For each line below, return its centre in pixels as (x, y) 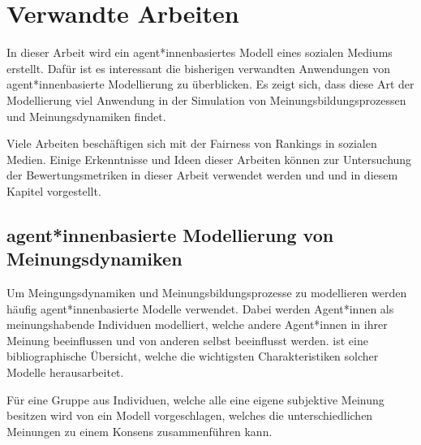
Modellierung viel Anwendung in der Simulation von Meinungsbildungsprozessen (206, 99)
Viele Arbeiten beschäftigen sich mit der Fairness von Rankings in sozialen (192, 143)
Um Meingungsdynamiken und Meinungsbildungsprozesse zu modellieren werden (207, 293)
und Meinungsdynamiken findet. (86, 116)
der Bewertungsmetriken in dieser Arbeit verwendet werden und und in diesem (202, 175)
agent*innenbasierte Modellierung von (170, 234)
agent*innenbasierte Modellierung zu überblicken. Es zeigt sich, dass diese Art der (210, 84)
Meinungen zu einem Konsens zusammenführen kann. (140, 431)
